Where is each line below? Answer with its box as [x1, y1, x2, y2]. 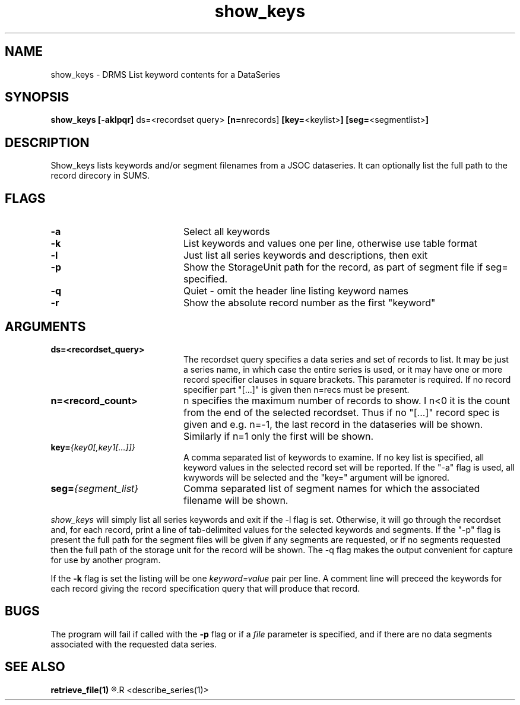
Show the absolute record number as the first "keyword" [183, 297, 436, 309]
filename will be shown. [183, 494, 288, 506]
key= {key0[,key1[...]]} [50, 442, 135, 452]
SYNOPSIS [5, 90, 69, 105]
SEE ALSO [5, 659, 65, 675]
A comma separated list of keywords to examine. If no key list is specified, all [183, 452, 484, 462]
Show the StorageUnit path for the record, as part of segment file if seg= [183, 261, 508, 274]
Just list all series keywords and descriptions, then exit [183, 249, 428, 262]
